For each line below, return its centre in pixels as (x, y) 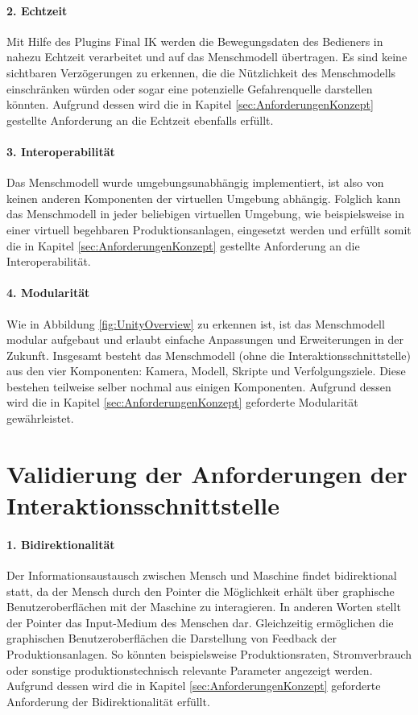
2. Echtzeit (37, 10)
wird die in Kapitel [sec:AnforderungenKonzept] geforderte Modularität (182, 402)
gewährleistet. (40, 418)
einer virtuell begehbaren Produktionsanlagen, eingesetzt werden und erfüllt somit (209, 229)
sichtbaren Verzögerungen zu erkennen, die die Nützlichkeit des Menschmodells (201, 72)
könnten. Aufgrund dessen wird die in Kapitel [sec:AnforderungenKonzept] (190, 104)
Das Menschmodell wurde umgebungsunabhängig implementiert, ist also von (195, 182)
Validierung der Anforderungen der (207, 473)
